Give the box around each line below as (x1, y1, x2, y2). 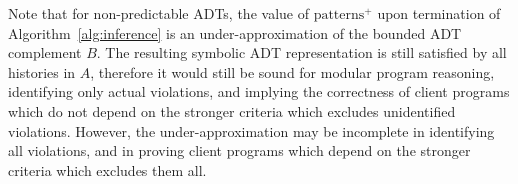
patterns (313, 8, 365, 22)
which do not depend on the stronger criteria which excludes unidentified (8, 100, 456, 121)
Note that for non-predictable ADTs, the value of (8, 3, 309, 23)
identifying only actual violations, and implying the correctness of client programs (8, 81, 510, 102)
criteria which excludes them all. (8, 159, 207, 180)
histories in (8, 61, 76, 82)
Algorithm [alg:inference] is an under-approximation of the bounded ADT (8, 22, 462, 43)
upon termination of (377, 3, 501, 23)
